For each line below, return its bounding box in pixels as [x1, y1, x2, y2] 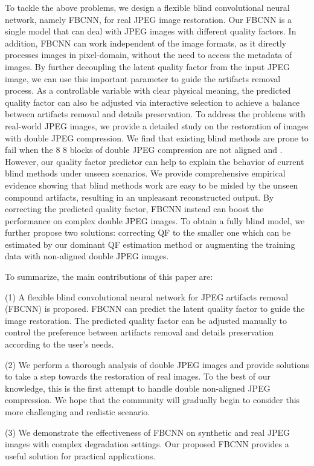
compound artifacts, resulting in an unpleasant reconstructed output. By [5, 190, 274, 203]
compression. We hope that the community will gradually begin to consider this [5, 393, 300, 406]
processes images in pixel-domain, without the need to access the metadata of [5, 48, 292, 61]
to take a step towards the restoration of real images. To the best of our [5, 370, 271, 383]
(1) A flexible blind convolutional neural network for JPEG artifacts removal [5, 290, 289, 303]
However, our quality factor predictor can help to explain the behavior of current [5, 155, 304, 167]
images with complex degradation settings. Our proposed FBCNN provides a [5, 438, 289, 450]
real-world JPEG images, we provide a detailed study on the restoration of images [5, 119, 309, 132]
